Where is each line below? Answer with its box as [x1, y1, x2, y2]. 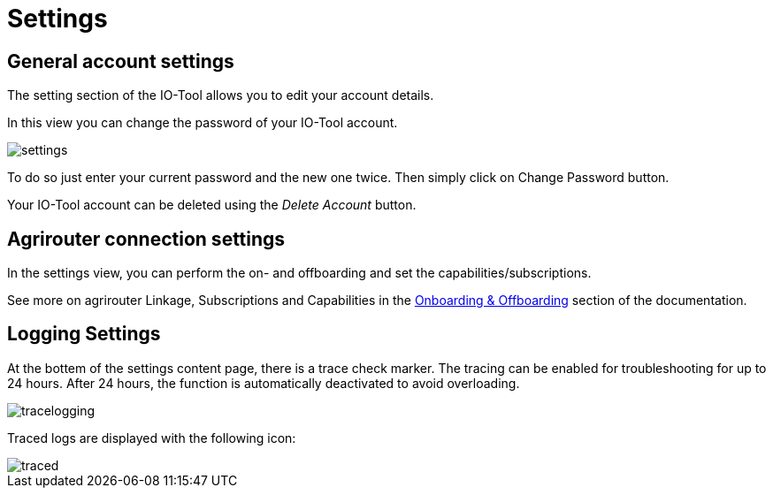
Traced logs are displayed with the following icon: [7, 430, 296, 445]
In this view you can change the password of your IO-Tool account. [7, 115, 398, 131]
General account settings [7, 49, 234, 72]
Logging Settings [7, 323, 161, 346]
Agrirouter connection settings [7, 227, 286, 250]
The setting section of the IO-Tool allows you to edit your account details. [7, 88, 434, 103]
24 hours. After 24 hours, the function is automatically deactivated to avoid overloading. [7, 375, 520, 391]
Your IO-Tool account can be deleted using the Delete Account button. [7, 197, 417, 213]
